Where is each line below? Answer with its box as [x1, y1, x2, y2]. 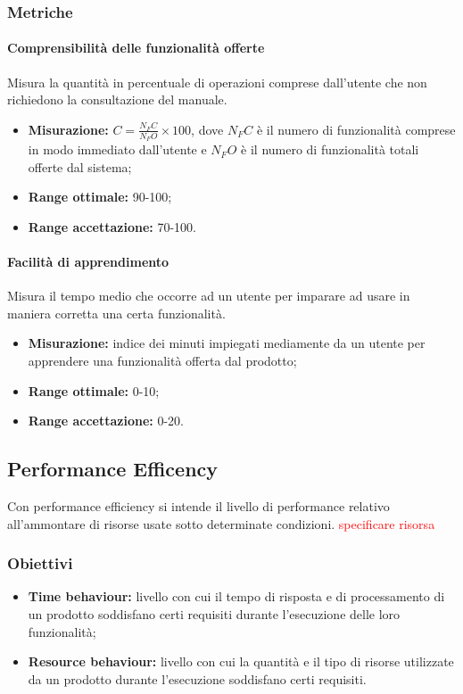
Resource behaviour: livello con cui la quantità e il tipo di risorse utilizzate [28, 652, 454, 671]
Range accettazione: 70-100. [28, 217, 196, 235]
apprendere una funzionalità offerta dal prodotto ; [28, 351, 297, 370]
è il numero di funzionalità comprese [256, 120, 456, 138]
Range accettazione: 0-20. [28, 411, 184, 430]
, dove [191, 120, 224, 138]
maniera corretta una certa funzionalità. [7, 303, 226, 322]
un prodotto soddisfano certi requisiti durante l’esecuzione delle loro [28, 605, 401, 623]
